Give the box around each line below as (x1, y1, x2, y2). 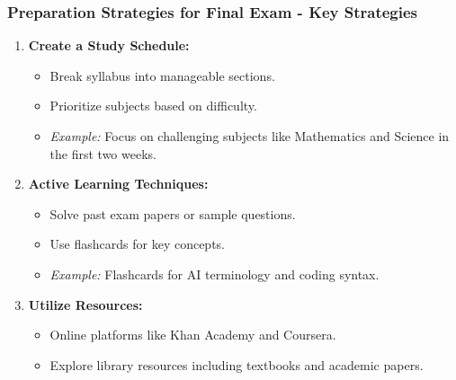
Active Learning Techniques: (28, 174, 209, 193)
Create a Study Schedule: (28, 36, 190, 55)
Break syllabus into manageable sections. (49, 66, 275, 84)
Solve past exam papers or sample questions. (49, 204, 296, 223)
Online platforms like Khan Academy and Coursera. (49, 325, 336, 344)
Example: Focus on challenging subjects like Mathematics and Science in (49, 127, 450, 145)
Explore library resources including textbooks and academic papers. (49, 355, 424, 374)
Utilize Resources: (28, 295, 143, 314)
